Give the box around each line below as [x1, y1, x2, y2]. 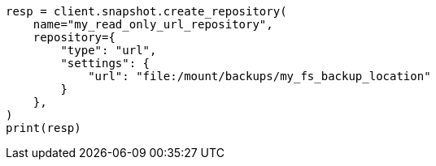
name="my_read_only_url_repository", [33, 18, 273, 31]
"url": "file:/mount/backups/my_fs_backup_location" [88, 70, 431, 83]
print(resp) [6, 121, 81, 134]
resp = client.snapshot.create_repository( [6, 5, 287, 18]
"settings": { [60, 57, 150, 70]
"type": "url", [60, 44, 157, 57]
